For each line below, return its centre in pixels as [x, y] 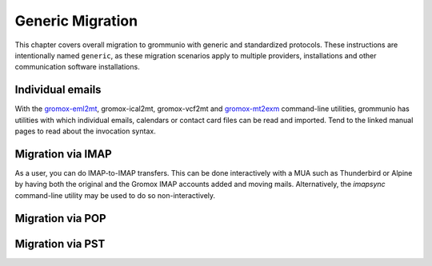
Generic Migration [76, 21]
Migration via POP [61, 218]
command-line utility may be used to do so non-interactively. [115, 195]
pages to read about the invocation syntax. [85, 131]
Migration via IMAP [63, 154]
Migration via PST [60, 244]
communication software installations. [77, 67]
